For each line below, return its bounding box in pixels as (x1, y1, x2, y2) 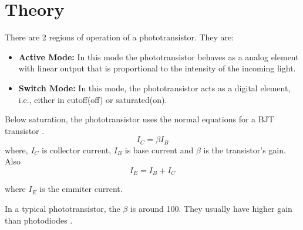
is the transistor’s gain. (203, 143, 286, 156)
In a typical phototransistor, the (5, 202, 120, 214)
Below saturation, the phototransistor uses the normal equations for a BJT (5, 113, 274, 125)
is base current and (124, 143, 194, 156)
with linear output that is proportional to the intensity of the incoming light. (18, 62, 296, 74)
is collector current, (42, 143, 112, 156)
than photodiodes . (5, 214, 73, 226)
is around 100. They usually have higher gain (130, 202, 292, 214)
